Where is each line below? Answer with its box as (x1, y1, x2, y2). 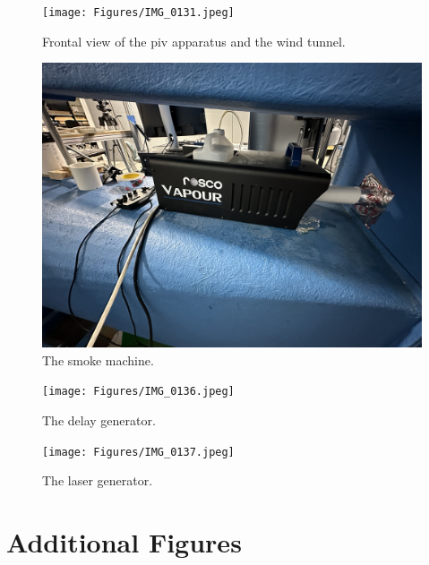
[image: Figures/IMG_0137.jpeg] (42, 445, 235, 458)
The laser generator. (42, 471, 153, 490)
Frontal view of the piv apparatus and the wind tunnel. (42, 31, 346, 50)
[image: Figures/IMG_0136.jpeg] (42, 385, 235, 398)
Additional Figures (6, 524, 242, 561)
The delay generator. (42, 411, 156, 430)
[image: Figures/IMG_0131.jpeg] (42, 6, 235, 19)
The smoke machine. (42, 350, 154, 369)
